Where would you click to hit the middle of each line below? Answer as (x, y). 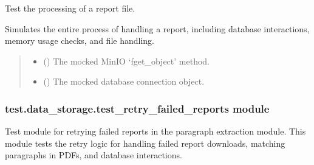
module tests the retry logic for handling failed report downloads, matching (145, 143)
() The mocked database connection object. (124, 81)
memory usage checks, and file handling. (80, 40)
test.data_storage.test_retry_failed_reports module (137, 108)
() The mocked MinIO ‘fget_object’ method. (126, 61)
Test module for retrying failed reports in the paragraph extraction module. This (155, 131)
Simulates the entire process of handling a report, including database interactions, (157, 28)
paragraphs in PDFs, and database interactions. (94, 155)
